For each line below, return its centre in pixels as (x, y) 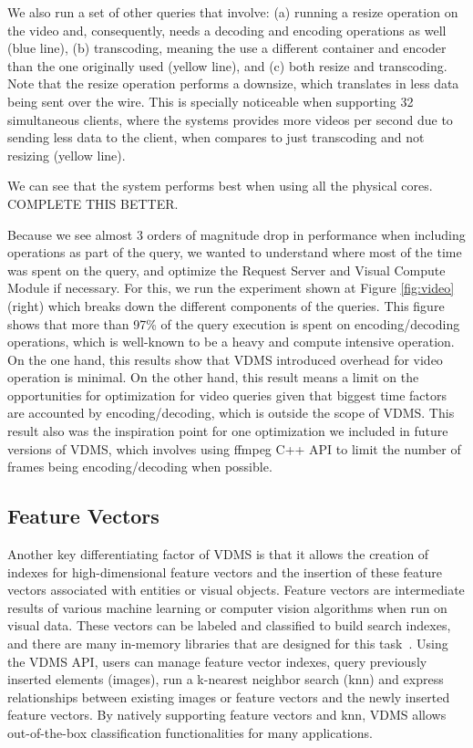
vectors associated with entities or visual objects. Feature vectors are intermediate (236, 590)
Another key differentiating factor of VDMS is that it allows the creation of (218, 554)
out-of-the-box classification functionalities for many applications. (190, 732)
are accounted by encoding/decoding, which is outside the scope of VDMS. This (231, 413)
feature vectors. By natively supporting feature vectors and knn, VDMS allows (227, 715)
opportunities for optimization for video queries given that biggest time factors (227, 395)
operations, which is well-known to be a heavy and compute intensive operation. (231, 342)
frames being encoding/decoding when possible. (140, 467)
